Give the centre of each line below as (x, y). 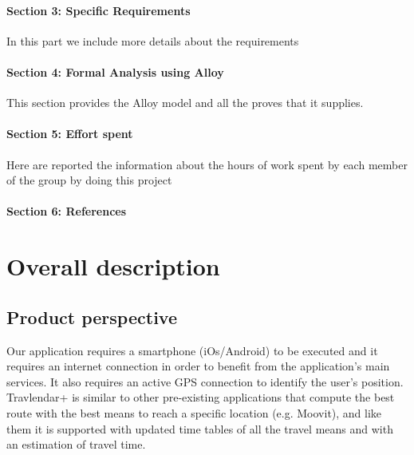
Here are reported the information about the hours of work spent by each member (207, 164)
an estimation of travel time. (76, 444)
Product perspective (92, 317)
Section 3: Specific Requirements (99, 10)
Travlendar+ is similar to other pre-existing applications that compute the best (201, 397)
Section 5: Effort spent (70, 134)
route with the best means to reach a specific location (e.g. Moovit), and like (194, 412)
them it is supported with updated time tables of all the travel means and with (200, 428)
